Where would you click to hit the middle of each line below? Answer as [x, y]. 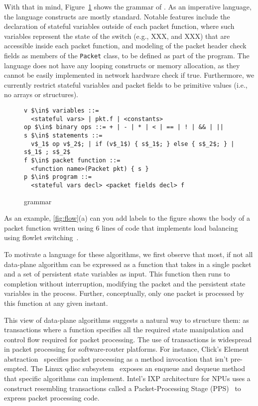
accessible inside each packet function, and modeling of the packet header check [125, 46]
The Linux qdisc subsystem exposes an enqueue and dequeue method [138, 368]
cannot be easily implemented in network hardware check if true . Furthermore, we [129, 75]
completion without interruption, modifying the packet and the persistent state [125, 283]
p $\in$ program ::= [58, 177]
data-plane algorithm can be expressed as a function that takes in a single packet [128, 264]
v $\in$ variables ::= [62, 111]
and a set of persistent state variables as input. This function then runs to [117, 274]
